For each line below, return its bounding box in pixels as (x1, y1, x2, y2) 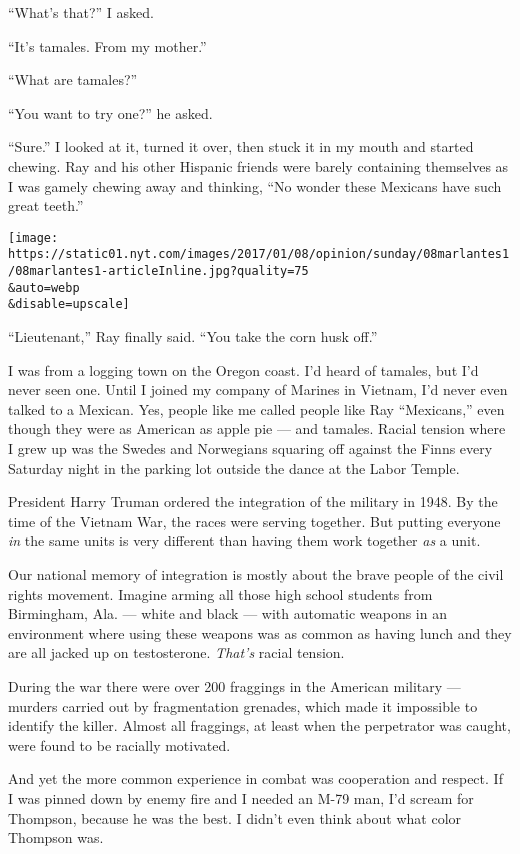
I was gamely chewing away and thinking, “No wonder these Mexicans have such (8, 175, 502, 196)
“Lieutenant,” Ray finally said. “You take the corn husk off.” (8, 326, 378, 347)
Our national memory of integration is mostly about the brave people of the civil (8, 563, 504, 584)
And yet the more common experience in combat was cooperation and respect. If (8, 768, 503, 789)
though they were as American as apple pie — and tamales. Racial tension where (8, 418, 506, 439)
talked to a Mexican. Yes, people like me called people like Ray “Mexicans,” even (8, 398, 505, 419)
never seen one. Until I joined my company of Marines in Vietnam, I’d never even (8, 379, 508, 400)
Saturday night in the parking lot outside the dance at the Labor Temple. (8, 457, 460, 478)
